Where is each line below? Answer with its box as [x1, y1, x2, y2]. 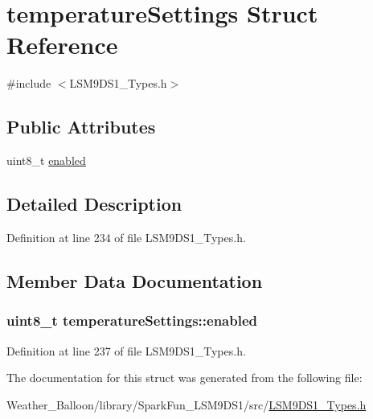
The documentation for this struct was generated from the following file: [6, 369, 363, 386]
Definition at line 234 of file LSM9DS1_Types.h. [6, 228, 246, 245]
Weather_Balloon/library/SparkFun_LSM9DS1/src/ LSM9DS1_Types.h [6, 396, 367, 413]
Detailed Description [6, 191, 182, 216]
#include [6, 75, 51, 92]
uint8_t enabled [6, 152, 86, 169]
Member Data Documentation [6, 268, 263, 293]
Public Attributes [6, 114, 156, 139]
